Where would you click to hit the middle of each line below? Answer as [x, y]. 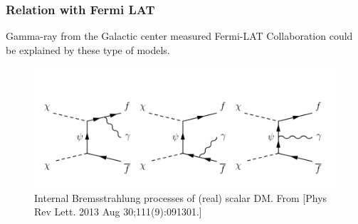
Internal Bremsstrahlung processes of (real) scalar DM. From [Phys [181, 197]
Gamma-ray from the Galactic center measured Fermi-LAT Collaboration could [179, 36]
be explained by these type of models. [88, 49]
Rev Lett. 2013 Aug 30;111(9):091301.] [118, 212]
